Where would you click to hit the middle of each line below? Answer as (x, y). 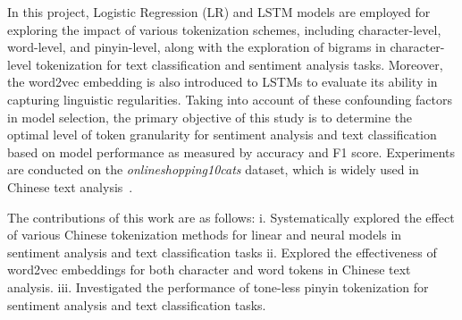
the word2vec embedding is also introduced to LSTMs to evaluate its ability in (223, 82)
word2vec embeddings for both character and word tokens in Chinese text (209, 269)
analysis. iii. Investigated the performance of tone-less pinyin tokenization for (218, 286)
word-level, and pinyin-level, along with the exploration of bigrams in (197, 47)
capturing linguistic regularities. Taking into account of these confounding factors (230, 99)
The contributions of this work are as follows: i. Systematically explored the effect (231, 217)
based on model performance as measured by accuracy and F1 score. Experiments (231, 152)
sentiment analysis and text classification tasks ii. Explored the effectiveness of (222, 252)
